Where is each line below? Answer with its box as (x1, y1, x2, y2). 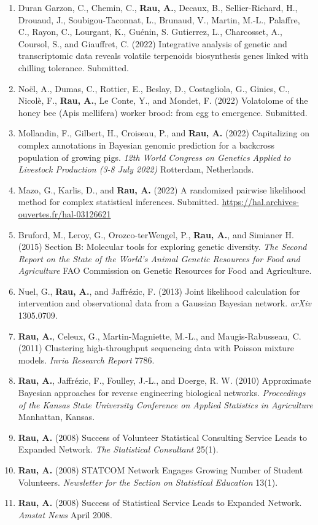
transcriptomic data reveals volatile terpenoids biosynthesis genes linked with (18, 49, 309, 62)
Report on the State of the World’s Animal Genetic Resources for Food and (18, 252, 300, 265)
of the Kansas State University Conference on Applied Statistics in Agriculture (18, 398, 313, 411)
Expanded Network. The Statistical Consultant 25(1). (18, 443, 219, 456)
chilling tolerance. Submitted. (18, 61, 129, 74)
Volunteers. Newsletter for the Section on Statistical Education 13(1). (18, 475, 278, 488)
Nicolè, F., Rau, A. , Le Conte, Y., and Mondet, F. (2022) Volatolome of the (18, 94, 308, 107)
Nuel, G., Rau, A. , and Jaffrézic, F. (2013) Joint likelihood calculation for (18, 284, 300, 297)
